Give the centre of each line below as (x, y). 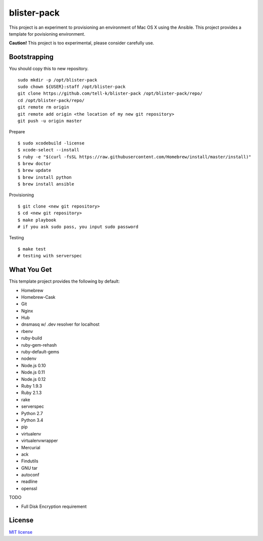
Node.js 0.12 (33, 379)
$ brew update (34, 170)
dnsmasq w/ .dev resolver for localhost (60, 324)
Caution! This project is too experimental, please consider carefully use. (82, 43)
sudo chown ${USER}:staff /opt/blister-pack (72, 87)
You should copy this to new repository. (49, 69)
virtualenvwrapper (40, 441)
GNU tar (29, 468)
